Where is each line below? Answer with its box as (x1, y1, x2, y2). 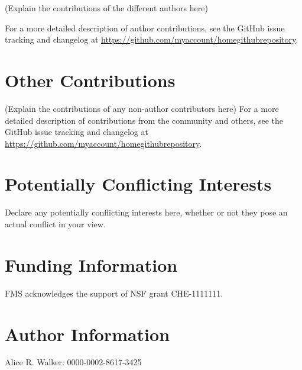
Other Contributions (5, 67, 176, 92)
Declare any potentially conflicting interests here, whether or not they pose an (5, 206, 288, 218)
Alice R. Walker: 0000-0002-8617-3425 (5, 356, 142, 368)
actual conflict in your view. (5, 218, 106, 230)
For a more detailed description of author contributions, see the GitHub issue (5, 21, 285, 34)
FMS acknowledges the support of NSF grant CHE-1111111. (5, 287, 223, 299)
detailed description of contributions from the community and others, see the (5, 114, 284, 126)
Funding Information (5, 252, 178, 276)
